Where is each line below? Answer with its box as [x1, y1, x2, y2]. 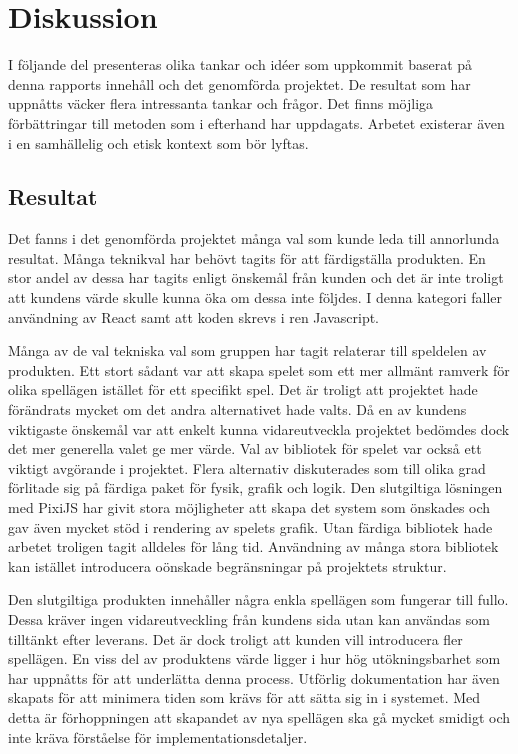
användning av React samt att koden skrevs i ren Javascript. [8, 306, 380, 327]
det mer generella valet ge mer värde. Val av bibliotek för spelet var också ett [8, 438, 482, 459]
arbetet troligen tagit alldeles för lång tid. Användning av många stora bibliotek [8, 536, 499, 557]
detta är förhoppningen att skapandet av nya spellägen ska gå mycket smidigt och [8, 706, 511, 727]
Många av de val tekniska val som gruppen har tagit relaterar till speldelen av [8, 340, 487, 361]
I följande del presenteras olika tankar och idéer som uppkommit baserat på [8, 54, 473, 75]
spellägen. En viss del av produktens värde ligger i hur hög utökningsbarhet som [8, 648, 501, 669]
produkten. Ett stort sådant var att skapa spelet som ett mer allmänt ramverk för [8, 359, 510, 380]
